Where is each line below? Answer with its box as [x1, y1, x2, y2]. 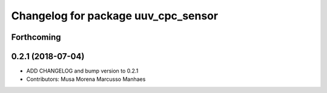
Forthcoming [11, 32, 61, 42]
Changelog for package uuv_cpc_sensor [11, 9, 218, 22]
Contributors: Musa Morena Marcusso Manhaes [26, 75, 146, 83]
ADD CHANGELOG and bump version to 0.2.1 [26, 67, 139, 75]
